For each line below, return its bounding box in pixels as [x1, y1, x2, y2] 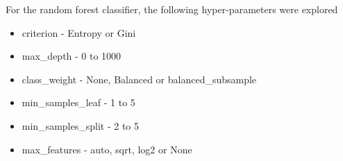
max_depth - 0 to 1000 [22, 49, 122, 63]
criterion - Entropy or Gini [22, 25, 136, 40]
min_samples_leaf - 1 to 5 [22, 95, 135, 110]
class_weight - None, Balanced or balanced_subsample [22, 71, 257, 86]
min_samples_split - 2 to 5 [22, 118, 140, 133]
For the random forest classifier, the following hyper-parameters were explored [6, 2, 338, 16]
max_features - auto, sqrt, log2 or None [22, 142, 192, 156]
